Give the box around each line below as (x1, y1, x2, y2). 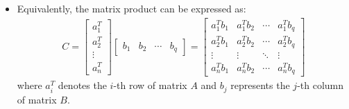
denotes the (58, 78, 107, 92)
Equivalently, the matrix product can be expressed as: (17, 1, 246, 15)
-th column (297, 78, 344, 92)
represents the (230, 78, 290, 92)
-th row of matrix (113, 78, 187, 92)
